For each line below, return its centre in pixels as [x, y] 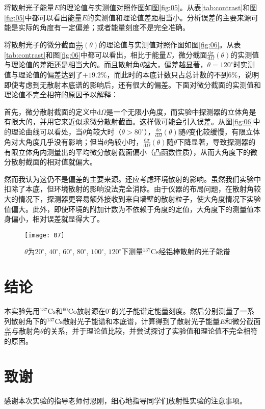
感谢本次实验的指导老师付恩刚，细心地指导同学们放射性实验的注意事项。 [125, 400]
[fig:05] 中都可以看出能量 [43, 17]
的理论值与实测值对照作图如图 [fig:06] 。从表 [170, 44]
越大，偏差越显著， [175, 64]
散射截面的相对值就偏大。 [54, 162]
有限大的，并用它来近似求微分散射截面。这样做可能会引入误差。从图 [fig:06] [129, 121]
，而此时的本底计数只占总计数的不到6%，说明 [183, 75]
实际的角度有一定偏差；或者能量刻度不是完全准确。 [104, 27]
